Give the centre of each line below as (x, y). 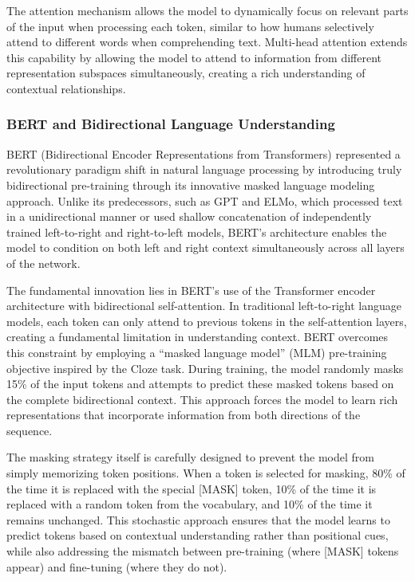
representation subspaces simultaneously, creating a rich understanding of (186, 73)
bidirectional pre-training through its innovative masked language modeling (191, 185)
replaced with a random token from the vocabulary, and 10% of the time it (190, 504)
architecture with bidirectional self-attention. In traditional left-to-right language (204, 306)
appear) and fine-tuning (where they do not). (117, 566)
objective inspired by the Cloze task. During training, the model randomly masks (205, 368)
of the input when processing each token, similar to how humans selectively (190, 26)
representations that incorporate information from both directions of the (184, 415)
